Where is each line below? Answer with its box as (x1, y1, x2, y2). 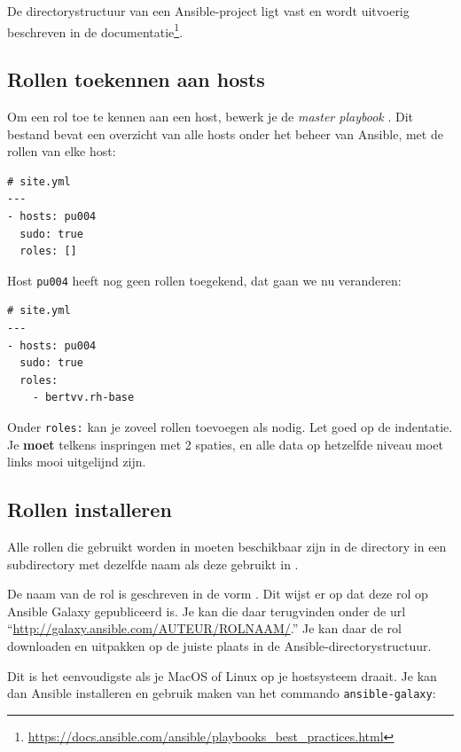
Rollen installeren (7, 496, 172, 523)
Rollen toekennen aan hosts (7, 66, 265, 93)
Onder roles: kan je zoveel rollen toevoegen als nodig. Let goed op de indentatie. (7, 418, 453, 436)
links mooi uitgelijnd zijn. (7, 452, 146, 471)
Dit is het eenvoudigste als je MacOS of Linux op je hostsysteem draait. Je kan (7, 666, 437, 685)
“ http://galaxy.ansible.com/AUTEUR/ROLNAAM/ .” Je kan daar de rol (7, 619, 402, 638)
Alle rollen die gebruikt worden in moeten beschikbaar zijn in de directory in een (7, 537, 447, 556)
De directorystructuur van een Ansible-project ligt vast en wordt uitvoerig (7, 2, 410, 20)
